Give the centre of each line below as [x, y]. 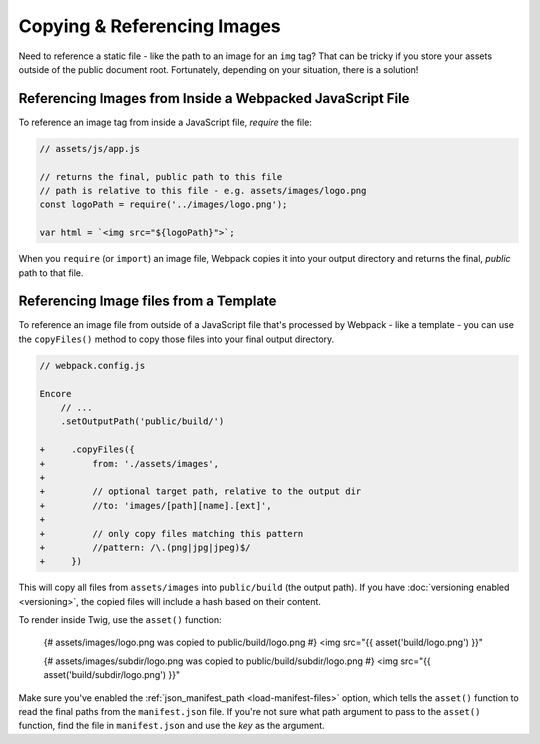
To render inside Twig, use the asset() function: [120, 620]
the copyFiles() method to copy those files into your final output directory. [176, 339]
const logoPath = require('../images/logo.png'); [163, 204]
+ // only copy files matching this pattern [171, 533]
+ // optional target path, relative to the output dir [200, 491]
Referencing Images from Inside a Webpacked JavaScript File [214, 98]
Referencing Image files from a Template [147, 301]
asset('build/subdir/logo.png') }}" [111, 675]
